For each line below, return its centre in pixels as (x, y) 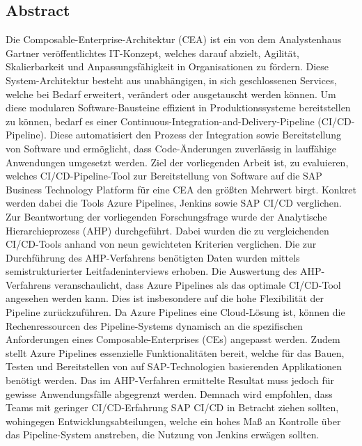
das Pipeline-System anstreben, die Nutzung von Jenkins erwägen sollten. (163, 435)
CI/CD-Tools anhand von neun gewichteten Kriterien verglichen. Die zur (161, 244)
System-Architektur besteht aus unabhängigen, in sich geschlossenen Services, (171, 80)
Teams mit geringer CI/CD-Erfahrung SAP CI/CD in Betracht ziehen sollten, (172, 407)
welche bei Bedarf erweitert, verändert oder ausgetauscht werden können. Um (171, 94)
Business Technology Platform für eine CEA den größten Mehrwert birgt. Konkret (181, 189)
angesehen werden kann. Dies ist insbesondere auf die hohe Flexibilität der (165, 298)
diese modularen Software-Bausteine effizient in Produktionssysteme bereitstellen (178, 107)
